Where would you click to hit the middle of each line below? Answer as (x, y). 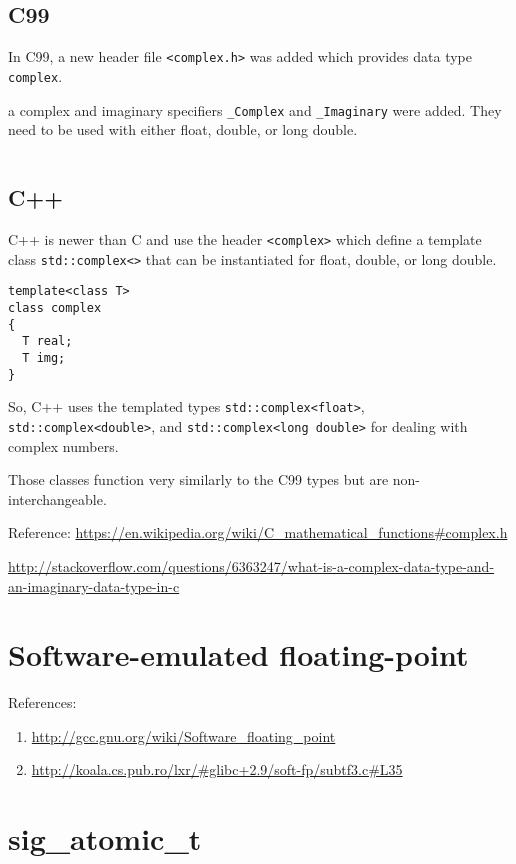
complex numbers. (63, 445)
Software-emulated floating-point (238, 654)
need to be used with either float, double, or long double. (183, 129)
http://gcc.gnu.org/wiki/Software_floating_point (183, 735)
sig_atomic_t (105, 838)
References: (42, 702)
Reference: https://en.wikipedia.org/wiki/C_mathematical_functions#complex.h (258, 532)
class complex (55, 307)
